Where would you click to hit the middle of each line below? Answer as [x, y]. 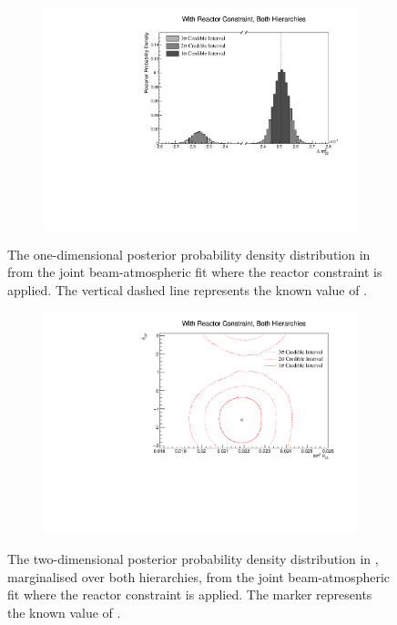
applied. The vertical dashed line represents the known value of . [188, 289]
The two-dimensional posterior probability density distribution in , [193, 559]
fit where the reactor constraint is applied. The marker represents [190, 594]
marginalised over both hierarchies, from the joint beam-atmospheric [199, 576]
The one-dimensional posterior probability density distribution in [189, 254]
